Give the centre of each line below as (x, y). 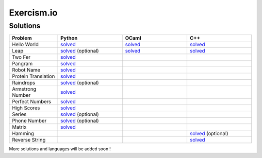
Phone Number (29, 121)
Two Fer (21, 57)
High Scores (26, 108)
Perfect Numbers (32, 102)
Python (69, 38)
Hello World (25, 45)
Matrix (19, 127)
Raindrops (24, 83)
